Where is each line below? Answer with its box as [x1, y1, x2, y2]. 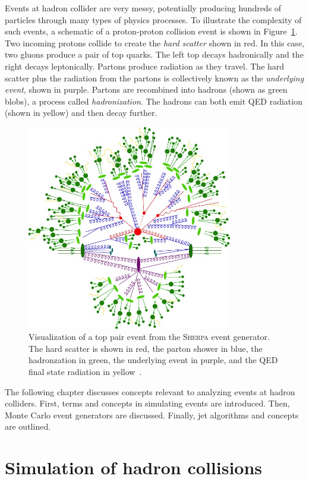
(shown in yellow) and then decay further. [5, 106, 157, 119]
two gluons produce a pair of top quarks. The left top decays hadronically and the [5, 48, 304, 61]
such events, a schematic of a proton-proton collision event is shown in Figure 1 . [5, 25, 298, 37]
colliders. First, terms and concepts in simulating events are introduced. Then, [5, 397, 290, 409]
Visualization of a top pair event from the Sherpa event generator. [29, 330, 270, 343]
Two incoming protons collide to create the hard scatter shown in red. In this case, [5, 36, 304, 49]
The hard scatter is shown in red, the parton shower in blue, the [29, 342, 263, 354]
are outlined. [5, 420, 51, 433]
